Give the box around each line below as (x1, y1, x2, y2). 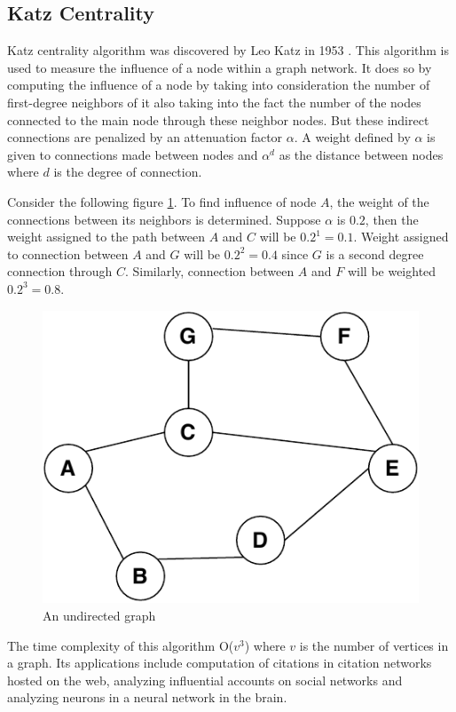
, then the (365, 210, 419, 228)
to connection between (7, 244, 129, 263)
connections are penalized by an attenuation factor (7, 128, 283, 146)
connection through (7, 262, 113, 281)
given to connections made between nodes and (7, 145, 258, 163)
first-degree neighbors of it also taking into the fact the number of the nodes (7, 92, 421, 111)
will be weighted (347, 262, 436, 281)
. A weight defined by (294, 128, 411, 146)
